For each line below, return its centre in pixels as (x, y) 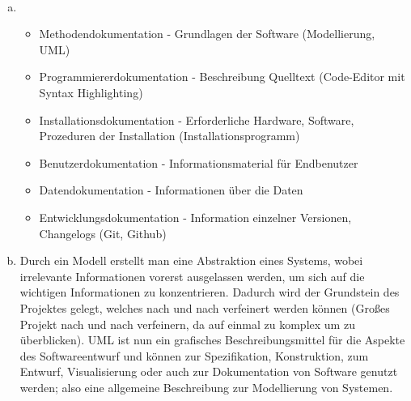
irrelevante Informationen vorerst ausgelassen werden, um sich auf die (192, 276)
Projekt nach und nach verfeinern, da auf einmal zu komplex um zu (187, 324)
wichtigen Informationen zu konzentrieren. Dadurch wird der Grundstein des (210, 292)
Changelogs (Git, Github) (103, 233)
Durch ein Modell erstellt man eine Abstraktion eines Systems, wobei (191, 260)
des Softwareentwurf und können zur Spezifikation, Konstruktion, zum (194, 355)
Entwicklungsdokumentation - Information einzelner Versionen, (195, 217)
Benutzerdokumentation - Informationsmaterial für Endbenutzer (199, 162)
